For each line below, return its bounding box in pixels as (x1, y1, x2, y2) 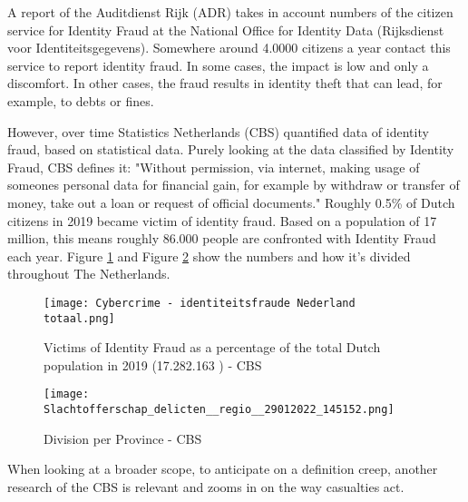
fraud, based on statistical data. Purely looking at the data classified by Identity (7, 140, 454, 159)
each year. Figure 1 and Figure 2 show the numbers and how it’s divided (7, 246, 411, 265)
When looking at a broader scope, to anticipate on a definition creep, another (7, 459, 438, 478)
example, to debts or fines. (7, 91, 154, 110)
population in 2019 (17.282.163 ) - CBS (44, 355, 262, 374)
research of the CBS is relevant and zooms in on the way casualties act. (7, 477, 405, 496)
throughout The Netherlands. (7, 264, 171, 283)
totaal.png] (44, 311, 115, 325)
